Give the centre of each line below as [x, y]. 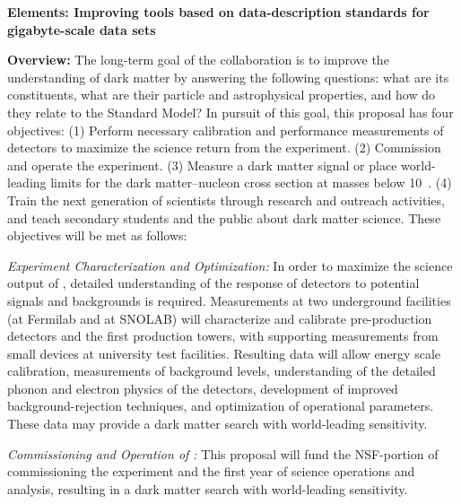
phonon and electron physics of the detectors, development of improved [203, 388]
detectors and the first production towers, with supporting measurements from [223, 336]
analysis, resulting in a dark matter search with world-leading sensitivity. [208, 488]
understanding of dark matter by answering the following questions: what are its [228, 77]
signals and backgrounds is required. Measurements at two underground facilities [229, 300]
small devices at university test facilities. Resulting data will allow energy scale [224, 353]
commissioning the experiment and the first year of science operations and [211, 471]
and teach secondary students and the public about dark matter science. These [224, 217]
